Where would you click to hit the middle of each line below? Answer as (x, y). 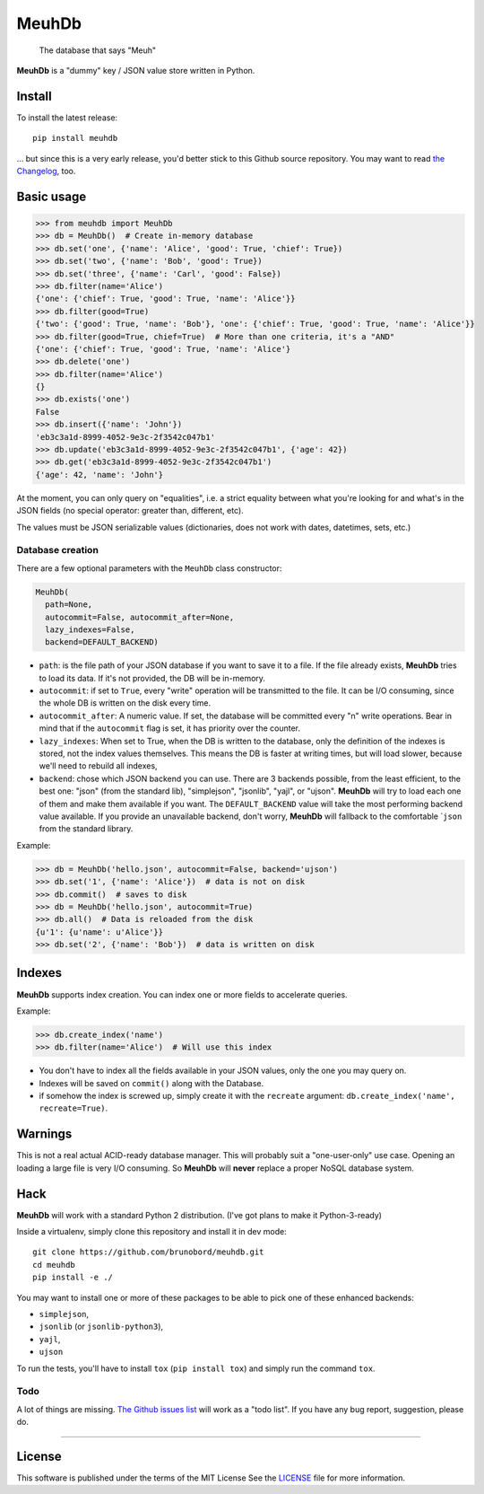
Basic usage (52, 196)
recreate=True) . (73, 1108)
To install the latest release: (67, 118)
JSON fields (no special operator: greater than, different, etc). (130, 511)
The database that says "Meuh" (98, 50)
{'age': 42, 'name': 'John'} (99, 475)
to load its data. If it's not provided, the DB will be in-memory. (152, 678)
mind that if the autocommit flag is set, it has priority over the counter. (169, 728)
